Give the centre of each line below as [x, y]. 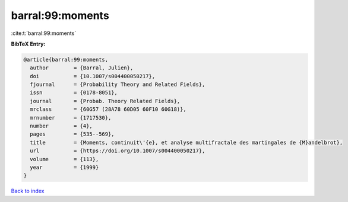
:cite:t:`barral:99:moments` [44, 33]
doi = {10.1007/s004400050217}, [93, 76]
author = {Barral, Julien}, [82, 68]
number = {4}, [61, 126]
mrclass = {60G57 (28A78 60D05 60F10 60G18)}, [108, 109]
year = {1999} [64, 167]
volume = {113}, [64, 159]
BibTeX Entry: [28, 44]
